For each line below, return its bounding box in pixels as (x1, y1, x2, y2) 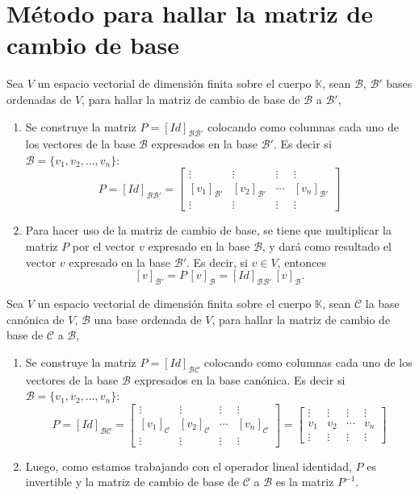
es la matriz (275, 473, 334, 490)
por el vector (72, 237, 136, 254)
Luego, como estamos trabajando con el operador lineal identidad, (25, 457, 352, 474)
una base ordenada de (94, 310, 202, 327)
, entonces (277, 253, 326, 270)
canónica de (6, 310, 65, 327)
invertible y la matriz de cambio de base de (25, 473, 239, 490)
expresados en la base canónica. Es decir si (134, 371, 346, 388)
